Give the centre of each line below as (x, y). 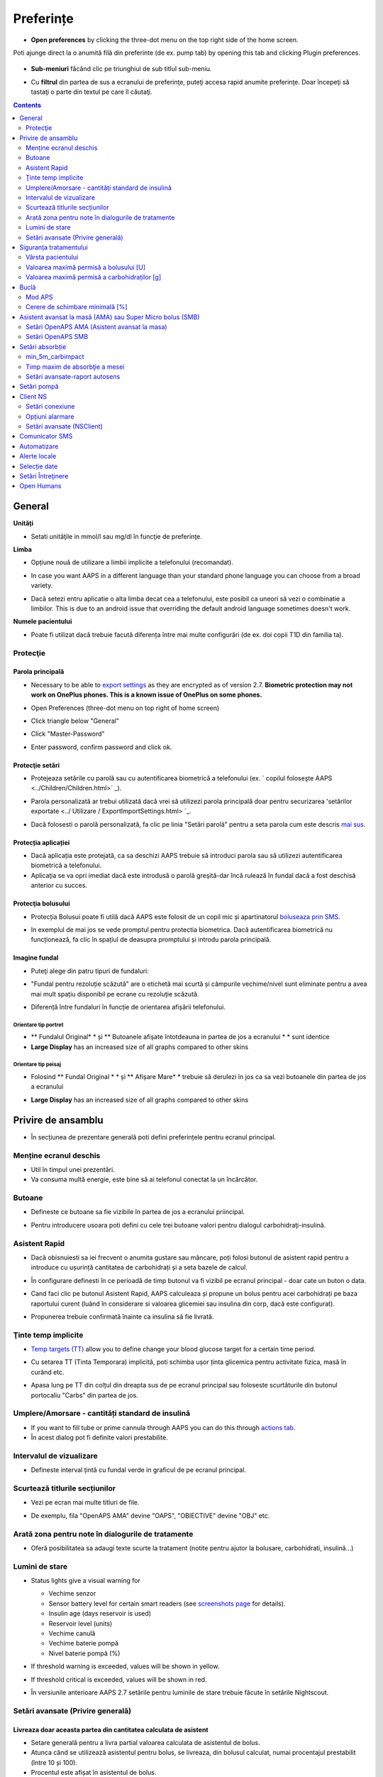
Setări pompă (39, 387)
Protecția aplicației (41, 842)
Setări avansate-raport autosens (73, 377)
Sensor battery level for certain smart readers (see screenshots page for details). (167, 1604)
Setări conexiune (50, 407)
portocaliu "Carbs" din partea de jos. (84, 1395)
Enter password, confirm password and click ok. (101, 747)
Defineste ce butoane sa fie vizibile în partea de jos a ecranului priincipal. (138, 1212)
